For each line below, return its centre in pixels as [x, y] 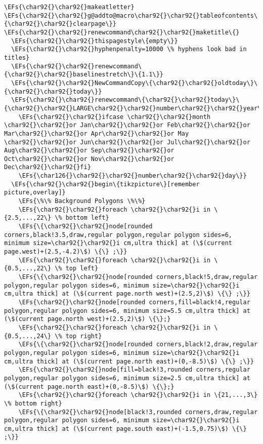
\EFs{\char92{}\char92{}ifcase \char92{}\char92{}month [115, 117]
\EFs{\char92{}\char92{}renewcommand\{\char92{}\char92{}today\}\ [125, 100]
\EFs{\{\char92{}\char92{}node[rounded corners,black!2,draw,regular [138, 345]
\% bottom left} [82, 218]
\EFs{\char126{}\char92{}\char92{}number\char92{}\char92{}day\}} [133, 176]
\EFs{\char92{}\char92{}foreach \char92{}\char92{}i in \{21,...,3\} [138, 395]
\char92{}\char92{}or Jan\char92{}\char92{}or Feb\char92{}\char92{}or [127, 125]
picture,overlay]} [35, 193]
